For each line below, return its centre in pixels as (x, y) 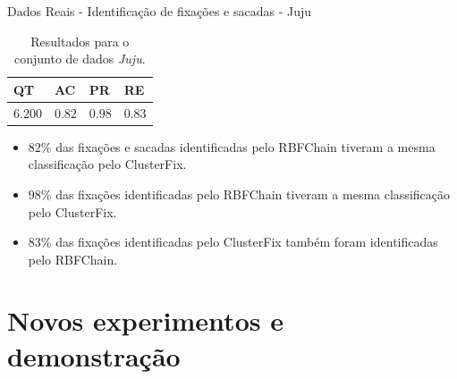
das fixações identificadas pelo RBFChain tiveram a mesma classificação (253, 194)
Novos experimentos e (145, 320)
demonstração (94, 355)
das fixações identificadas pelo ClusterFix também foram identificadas (247, 242)
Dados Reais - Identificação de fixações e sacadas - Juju (160, 11)
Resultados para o (80, 41)
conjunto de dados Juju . (80, 59)
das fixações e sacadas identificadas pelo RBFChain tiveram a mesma (245, 146)
